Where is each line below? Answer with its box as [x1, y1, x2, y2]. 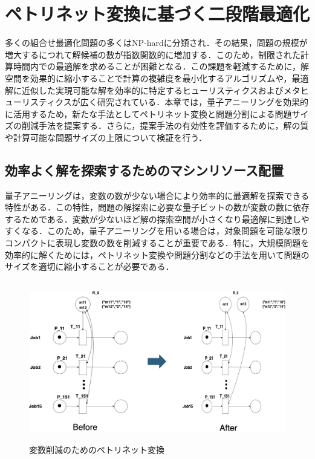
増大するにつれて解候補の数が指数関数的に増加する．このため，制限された [5, 48, 300, 60]
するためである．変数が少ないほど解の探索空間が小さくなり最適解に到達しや [5, 212, 310, 225]
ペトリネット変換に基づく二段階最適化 [5, 1, 310, 26]
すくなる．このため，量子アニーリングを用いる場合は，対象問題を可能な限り [5, 224, 310, 237]
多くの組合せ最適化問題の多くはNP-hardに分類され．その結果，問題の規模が [5, 36, 308, 49]
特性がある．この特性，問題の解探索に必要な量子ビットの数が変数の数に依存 [5, 201, 310, 213]
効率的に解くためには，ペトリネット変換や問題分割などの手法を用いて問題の [5, 248, 310, 261]
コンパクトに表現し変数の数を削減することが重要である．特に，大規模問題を [5, 236, 310, 249]
